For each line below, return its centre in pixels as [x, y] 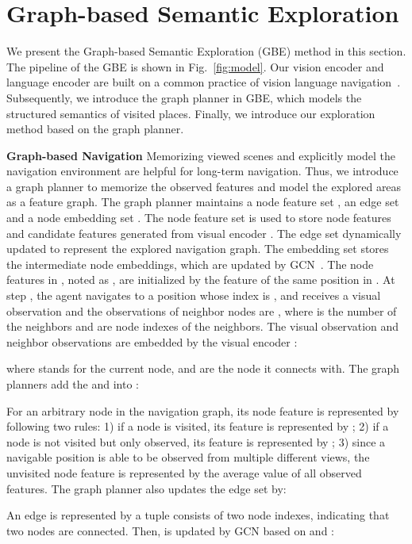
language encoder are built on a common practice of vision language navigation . [204, 82]
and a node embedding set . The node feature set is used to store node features [199, 218]
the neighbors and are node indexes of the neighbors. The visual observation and [203, 326]
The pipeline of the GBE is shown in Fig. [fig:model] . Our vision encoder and [195, 66]
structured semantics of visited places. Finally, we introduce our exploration [191, 113]
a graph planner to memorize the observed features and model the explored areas [204, 186]
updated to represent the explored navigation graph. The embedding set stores [198, 249]
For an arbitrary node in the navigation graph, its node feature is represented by [203, 410]
